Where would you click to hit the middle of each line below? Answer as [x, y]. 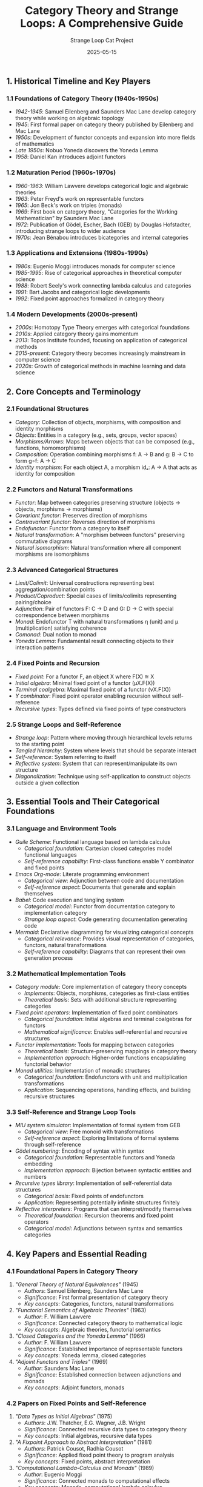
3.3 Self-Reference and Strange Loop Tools [71, 1112]
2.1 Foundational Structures [48, 409]
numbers [35, 1177]
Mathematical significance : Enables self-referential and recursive [106, 1031]
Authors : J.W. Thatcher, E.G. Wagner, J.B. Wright [85, 1423]
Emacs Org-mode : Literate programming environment [82, 874]
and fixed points [44, 868]
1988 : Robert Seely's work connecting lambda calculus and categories [103, 285]
